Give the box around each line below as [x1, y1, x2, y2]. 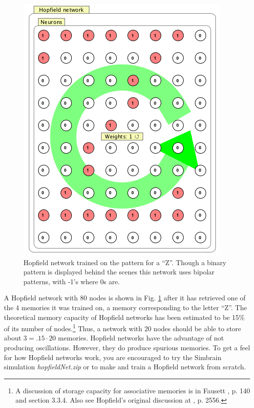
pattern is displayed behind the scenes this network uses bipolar [23, 267, 215, 277]
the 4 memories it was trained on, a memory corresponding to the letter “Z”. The [4, 302, 247, 312]
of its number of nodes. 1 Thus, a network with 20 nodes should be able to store [4, 322, 241, 333]
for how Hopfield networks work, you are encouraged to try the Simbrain [4, 352, 222, 362]
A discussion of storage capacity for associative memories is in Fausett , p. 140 [15, 385, 250, 395]
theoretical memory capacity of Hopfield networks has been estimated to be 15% [4, 312, 245, 322]
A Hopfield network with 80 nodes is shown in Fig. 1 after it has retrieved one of [4, 293, 246, 303]
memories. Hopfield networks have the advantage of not [58, 333, 224, 343]
